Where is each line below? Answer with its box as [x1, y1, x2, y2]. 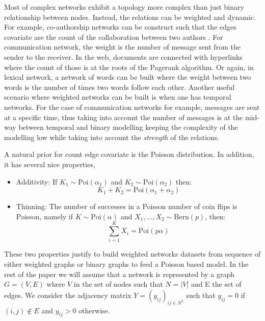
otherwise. [78, 305, 110, 315]
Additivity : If [16, 176, 58, 187]
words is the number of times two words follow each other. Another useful [4, 81, 235, 92]
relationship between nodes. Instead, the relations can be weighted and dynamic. [4, 11, 256, 22]
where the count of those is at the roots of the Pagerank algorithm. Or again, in [4, 61, 254, 72]
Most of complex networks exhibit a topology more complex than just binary [4, 2, 244, 12]
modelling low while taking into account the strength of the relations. [4, 131, 220, 142]
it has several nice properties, [4, 158, 95, 169]
